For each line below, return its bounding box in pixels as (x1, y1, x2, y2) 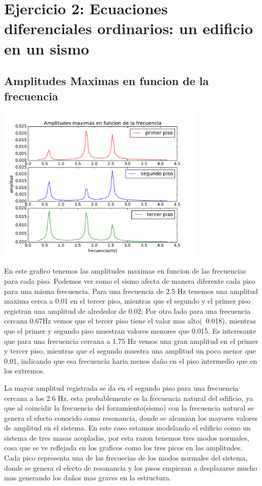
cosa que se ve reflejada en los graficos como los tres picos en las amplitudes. (4, 442, 243, 453)
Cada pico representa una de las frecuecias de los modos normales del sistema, (4, 452, 248, 463)
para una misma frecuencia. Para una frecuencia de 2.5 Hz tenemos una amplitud (4, 285, 258, 296)
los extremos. (4, 365, 45, 376)
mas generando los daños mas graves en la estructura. (4, 472, 171, 483)
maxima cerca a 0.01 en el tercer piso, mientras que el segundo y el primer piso (4, 295, 251, 306)
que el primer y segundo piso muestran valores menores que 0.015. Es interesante (4, 325, 256, 336)
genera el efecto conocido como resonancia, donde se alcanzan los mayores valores (4, 412, 258, 423)
